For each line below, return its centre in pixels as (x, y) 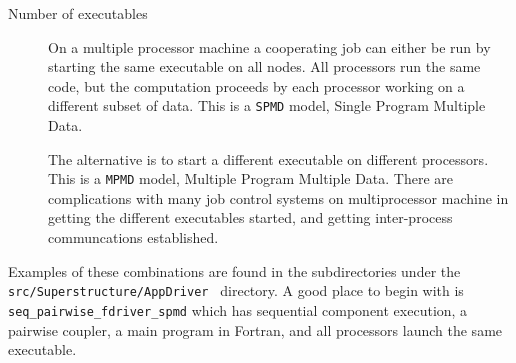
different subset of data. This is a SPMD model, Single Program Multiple (267, 105)
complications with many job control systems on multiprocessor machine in (278, 197)
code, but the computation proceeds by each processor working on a (256, 85)
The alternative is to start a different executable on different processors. (268, 158)
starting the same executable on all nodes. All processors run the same (264, 66)
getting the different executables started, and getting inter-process (250, 217)
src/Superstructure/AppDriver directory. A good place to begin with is (236, 290)
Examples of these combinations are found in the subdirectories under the (234, 270)
